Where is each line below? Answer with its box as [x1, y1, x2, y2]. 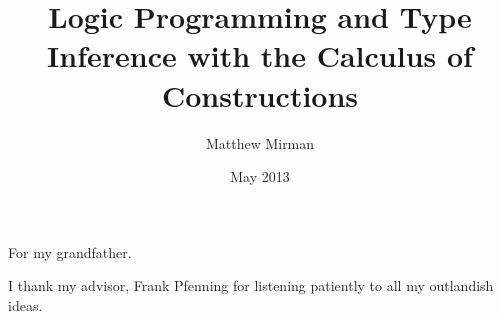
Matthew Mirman [205, 132, 315, 153]
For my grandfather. [8, 241, 132, 262]
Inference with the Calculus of [47, 35, 473, 76]
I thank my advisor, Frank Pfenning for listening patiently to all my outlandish [8, 275, 494, 296]
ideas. [8, 294, 43, 315]
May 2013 [230, 166, 290, 187]
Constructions [161, 74, 359, 115]
